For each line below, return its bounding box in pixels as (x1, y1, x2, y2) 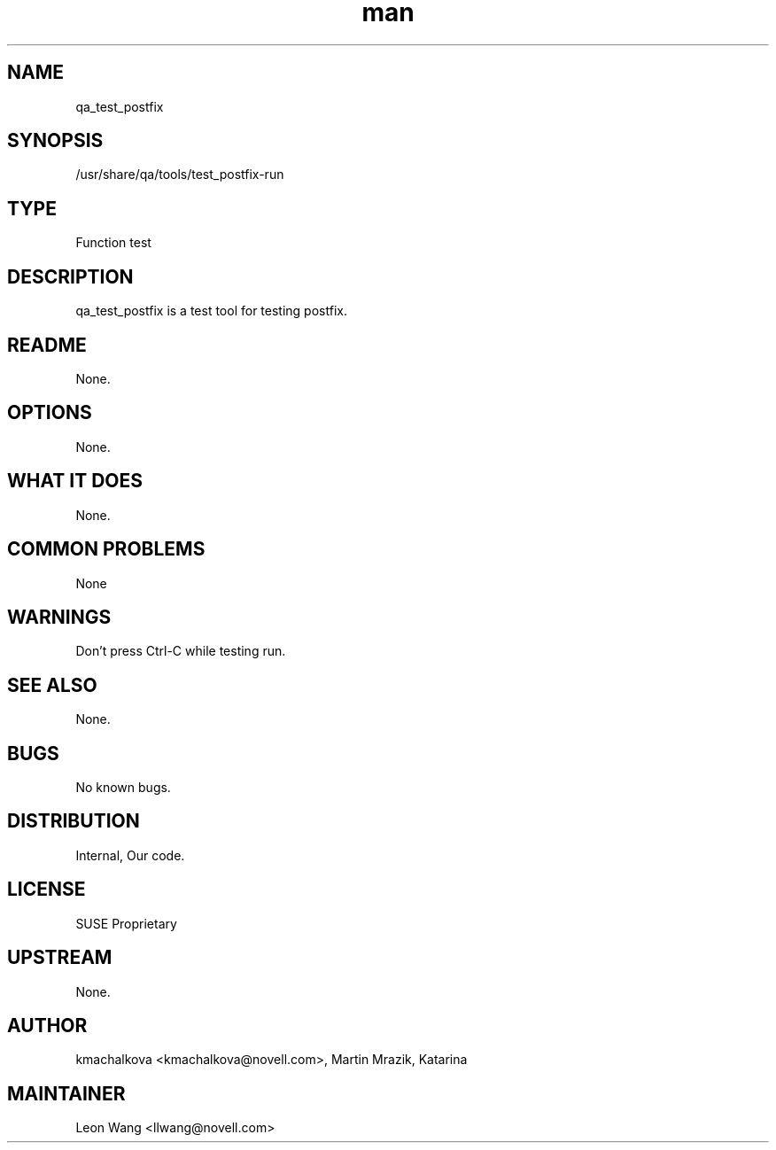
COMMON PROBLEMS (7, 538, 206, 561)
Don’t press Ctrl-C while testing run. (75, 643, 286, 659)
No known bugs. (75, 780, 171, 796)
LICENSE (7, 878, 86, 901)
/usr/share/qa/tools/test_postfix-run (75, 167, 284, 183)
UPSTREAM (7, 946, 113, 969)
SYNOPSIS (7, 129, 104, 152)
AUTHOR (7, 1014, 88, 1037)
